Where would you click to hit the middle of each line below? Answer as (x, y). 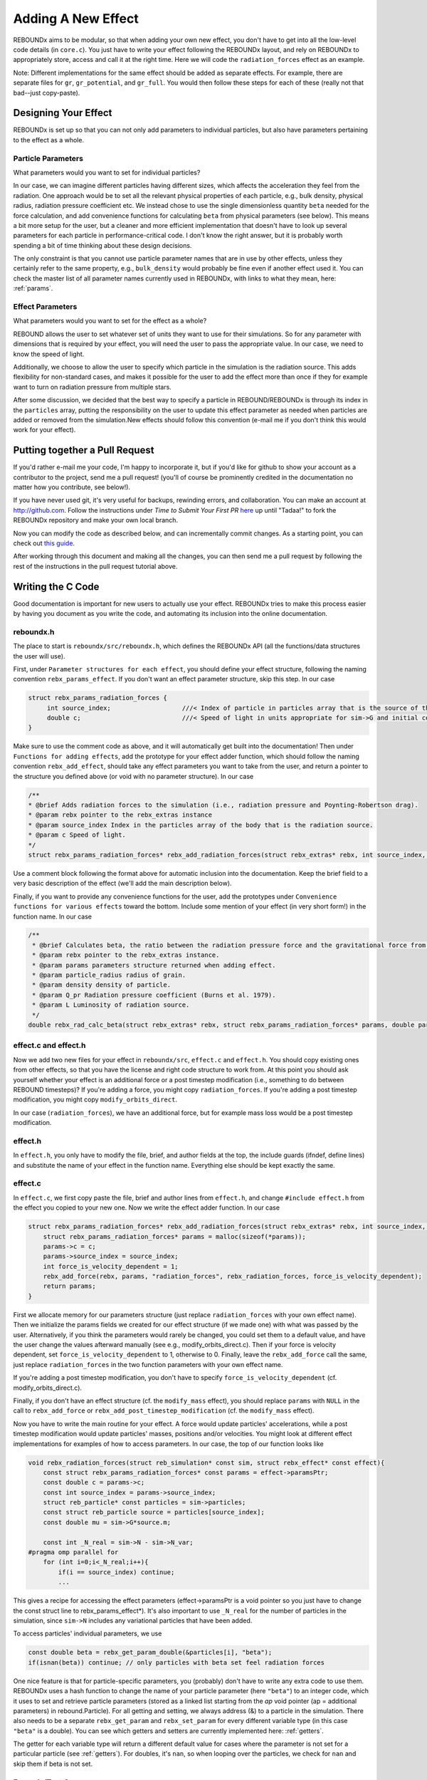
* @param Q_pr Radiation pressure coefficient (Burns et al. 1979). (154, 995)
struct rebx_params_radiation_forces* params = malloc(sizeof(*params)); (174, 1236)
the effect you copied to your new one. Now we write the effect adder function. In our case (147, 1208)
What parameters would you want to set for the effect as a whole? (110, 321)
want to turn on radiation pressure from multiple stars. (93, 387)
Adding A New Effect (76, 19)
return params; (69, 1286)
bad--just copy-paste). (47, 93)
